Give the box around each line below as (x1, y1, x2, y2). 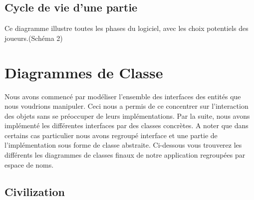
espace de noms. (4, 159, 54, 170)
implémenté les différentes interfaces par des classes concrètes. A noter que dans (4, 120, 249, 131)
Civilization (4, 184, 65, 199)
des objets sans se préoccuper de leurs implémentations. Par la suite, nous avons (4, 110, 250, 121)
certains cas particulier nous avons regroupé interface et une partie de (4, 130, 218, 140)
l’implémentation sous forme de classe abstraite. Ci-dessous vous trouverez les (4, 140, 242, 150)
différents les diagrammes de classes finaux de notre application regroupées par (4, 150, 246, 160)
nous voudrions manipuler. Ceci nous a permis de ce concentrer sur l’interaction (4, 101, 249, 111)
